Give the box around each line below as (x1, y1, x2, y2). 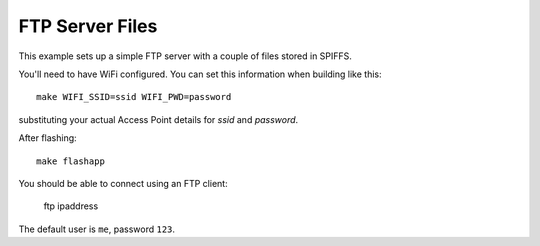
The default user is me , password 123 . (18, 223, 175, 235)
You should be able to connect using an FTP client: (18, 177, 229, 189)
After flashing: (18, 132, 77, 144)
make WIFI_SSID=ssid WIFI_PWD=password (36, 91, 232, 103)
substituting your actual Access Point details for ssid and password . (18, 113, 299, 125)
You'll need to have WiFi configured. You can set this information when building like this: (18, 68, 382, 80)
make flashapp (36, 155, 105, 167)
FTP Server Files (18, 15, 158, 37)
